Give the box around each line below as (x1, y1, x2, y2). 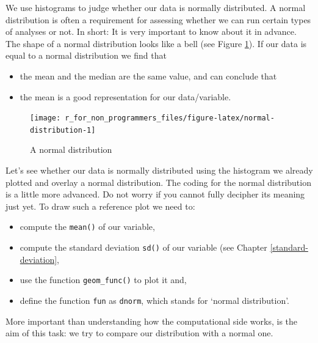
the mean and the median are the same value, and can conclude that (20, 69, 277, 82)
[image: (30, 114, 61, 123)
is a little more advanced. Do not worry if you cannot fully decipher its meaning (5, 188, 305, 201)
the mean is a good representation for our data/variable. (20, 90, 231, 103)
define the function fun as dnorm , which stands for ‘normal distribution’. (20, 294, 290, 306)
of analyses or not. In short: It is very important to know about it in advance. (5, 25, 297, 38)
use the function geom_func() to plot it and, (20, 273, 187, 286)
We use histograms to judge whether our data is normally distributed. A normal (5, 1, 306, 13)
